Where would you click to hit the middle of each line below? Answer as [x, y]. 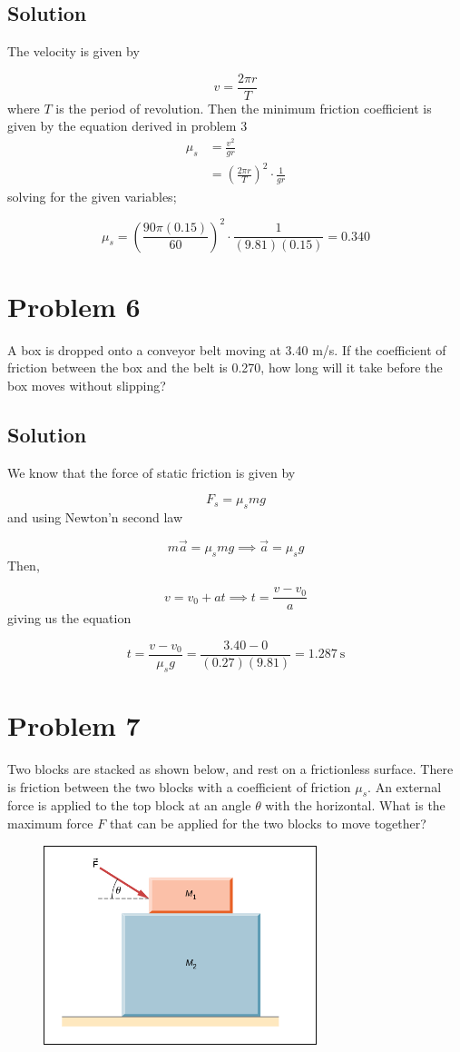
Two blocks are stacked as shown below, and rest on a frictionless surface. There [230, 768]
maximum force [50, 823]
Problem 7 [74, 725]
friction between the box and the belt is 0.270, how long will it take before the [225, 367]
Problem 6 [74, 306]
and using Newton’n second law [95, 517]
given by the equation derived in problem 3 [127, 126]
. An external [405, 786]
